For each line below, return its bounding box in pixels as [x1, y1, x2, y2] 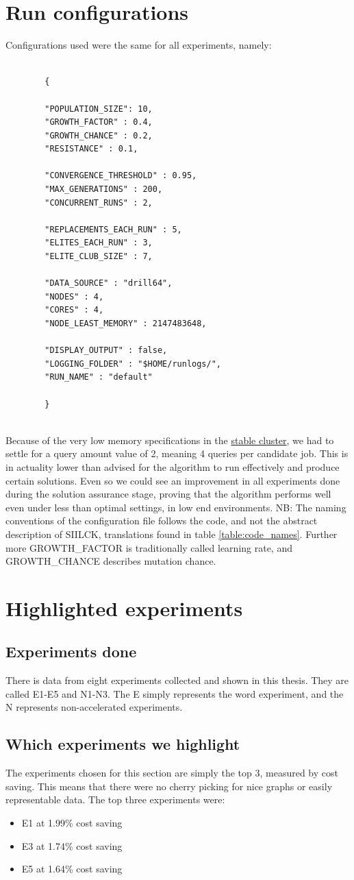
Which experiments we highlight [5, 733, 240, 755]
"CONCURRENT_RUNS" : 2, [45, 197, 153, 208]
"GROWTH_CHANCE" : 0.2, [45, 130, 153, 140]
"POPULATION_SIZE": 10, [45, 103, 153, 114]
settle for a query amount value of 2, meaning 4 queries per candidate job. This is [5, 446, 349, 461]
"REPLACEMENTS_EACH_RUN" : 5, [45, 224, 182, 234]
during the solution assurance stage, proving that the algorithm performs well [5, 487, 331, 501]
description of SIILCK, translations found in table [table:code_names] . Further [5, 526, 338, 541]
